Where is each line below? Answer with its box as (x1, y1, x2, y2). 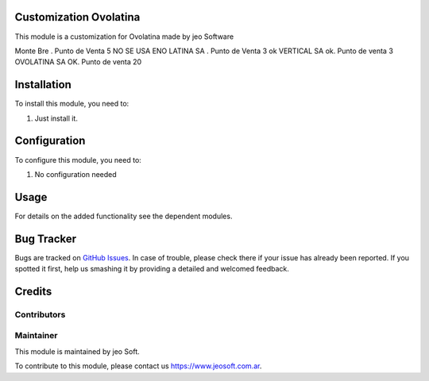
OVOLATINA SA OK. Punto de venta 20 (14, 57, 142, 67)
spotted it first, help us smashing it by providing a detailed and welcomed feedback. (14, 264, 289, 274)
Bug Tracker (14, 232, 77, 245)
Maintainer (14, 330, 58, 341)
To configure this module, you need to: (14, 155, 142, 164)
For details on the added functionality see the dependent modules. (14, 211, 233, 221)
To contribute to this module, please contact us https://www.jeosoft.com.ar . (14, 361, 262, 371)
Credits (14, 284, 52, 298)
